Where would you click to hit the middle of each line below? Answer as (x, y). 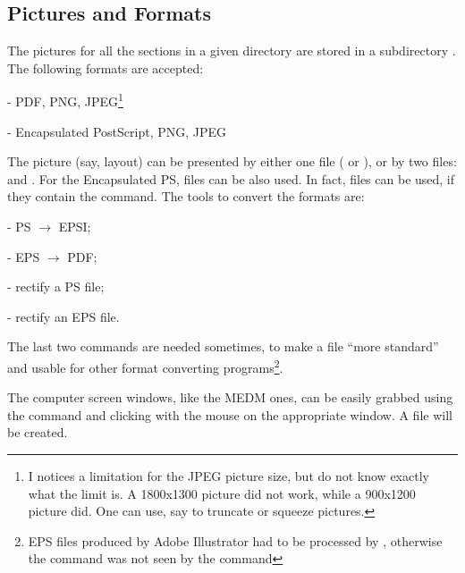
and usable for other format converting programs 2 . (145, 366)
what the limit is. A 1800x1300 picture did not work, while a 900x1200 (222, 493)
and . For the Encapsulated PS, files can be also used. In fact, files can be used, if (231, 178)
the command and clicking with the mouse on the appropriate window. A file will (230, 414)
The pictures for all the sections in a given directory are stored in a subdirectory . (232, 51)
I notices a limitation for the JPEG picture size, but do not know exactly (228, 476)
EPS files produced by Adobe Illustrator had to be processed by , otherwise (235, 540)
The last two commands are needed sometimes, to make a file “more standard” (223, 346)
